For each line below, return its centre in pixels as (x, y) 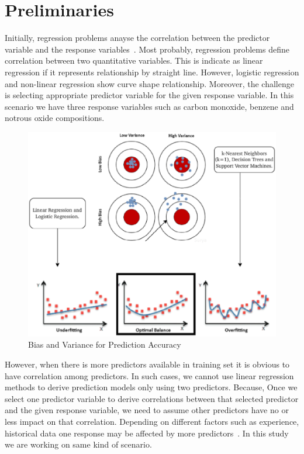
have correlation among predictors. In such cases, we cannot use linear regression (149, 375)
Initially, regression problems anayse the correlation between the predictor (137, 38)
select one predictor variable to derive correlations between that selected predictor (152, 398)
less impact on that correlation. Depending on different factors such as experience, (152, 421)
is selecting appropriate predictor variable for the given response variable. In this (149, 95)
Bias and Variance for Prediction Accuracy (105, 344)
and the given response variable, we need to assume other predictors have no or (147, 410)
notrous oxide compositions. (55, 118)
